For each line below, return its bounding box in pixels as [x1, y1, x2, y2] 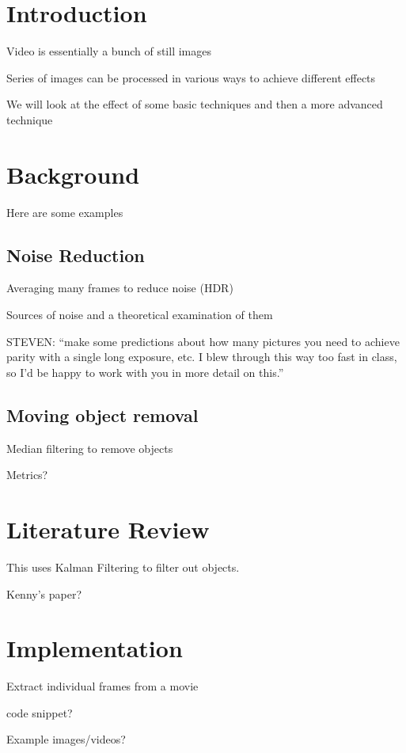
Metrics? [6, 466, 48, 483]
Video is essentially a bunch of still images [6, 43, 211, 59]
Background [6, 158, 140, 190]
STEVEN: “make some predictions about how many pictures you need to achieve [6, 333, 400, 349]
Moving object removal [6, 402, 199, 427]
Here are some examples [6, 203, 123, 220]
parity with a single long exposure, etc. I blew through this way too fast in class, [6, 348, 397, 365]
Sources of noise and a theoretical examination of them [6, 306, 273, 323]
